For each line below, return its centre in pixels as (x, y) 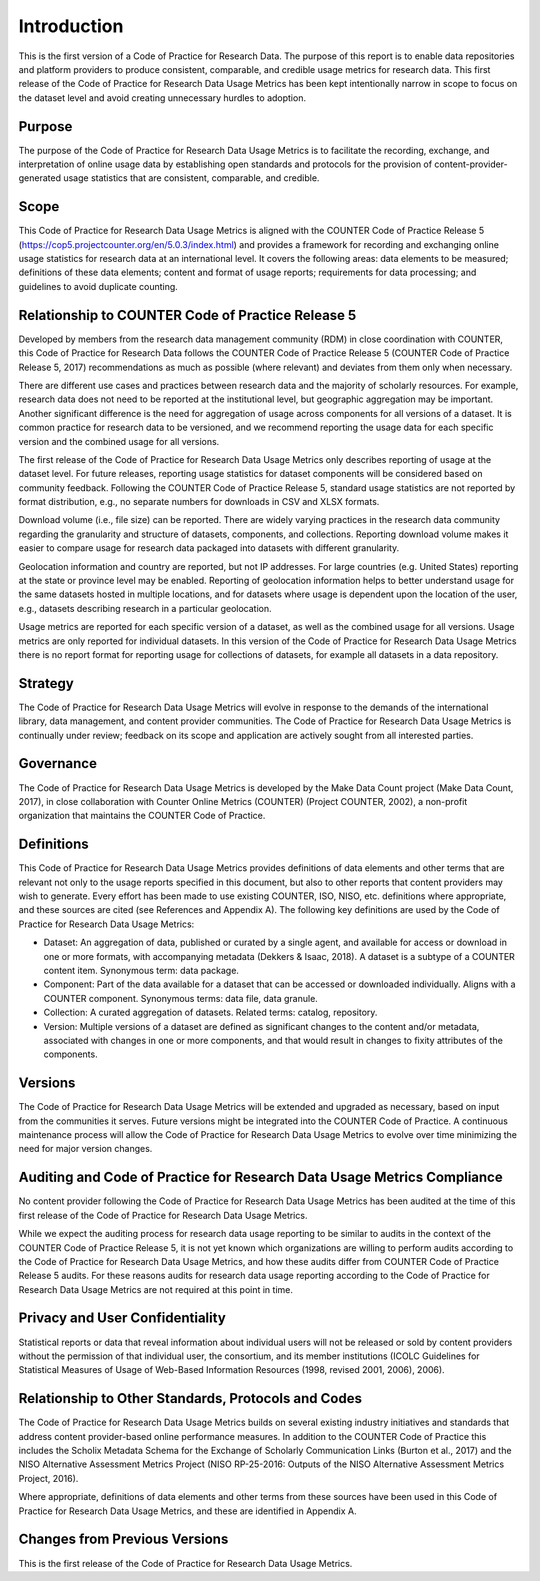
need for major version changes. (85, 1149)
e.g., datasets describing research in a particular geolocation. (145, 608)
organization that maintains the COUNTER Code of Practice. (142, 816)
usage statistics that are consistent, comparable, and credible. (191, 178)
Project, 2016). (48, 1478)
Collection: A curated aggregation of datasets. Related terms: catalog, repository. (210, 1012)
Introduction (71, 26)
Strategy (46, 683)
